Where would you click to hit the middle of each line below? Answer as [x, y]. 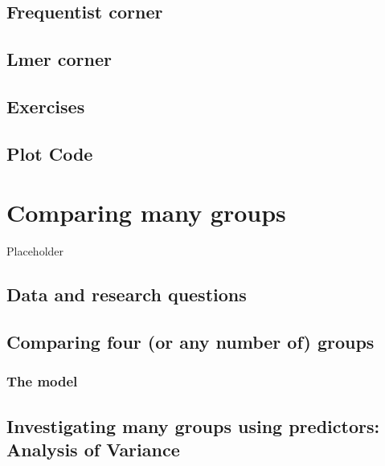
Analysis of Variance [93, 450]
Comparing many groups [146, 213]
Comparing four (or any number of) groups [190, 342]
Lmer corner [59, 59]
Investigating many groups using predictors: [193, 425]
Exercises [46, 106]
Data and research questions [127, 294]
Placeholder [35, 251]
